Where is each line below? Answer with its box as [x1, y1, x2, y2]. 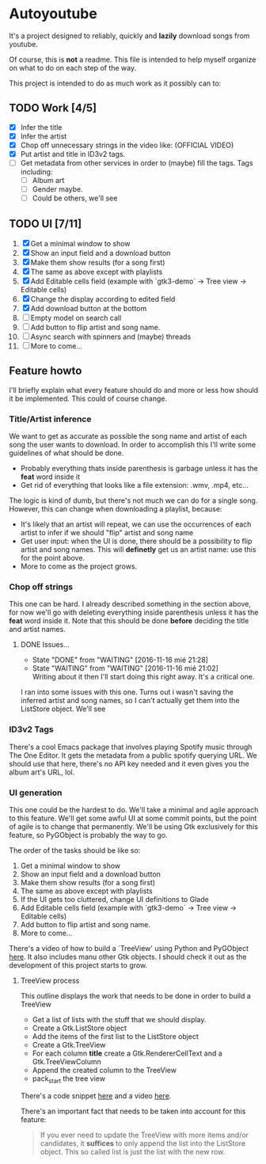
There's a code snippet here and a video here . [20, 1090, 172, 1101]
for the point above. [20, 553, 85, 563]
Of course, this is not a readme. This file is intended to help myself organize [9, 55, 256, 64]
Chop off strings [9, 581, 74, 592]
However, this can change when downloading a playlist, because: [9, 504, 222, 514]
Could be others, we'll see [32, 193, 118, 203]
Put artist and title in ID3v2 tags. [20, 149, 126, 158]
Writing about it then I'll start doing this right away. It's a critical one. [32, 672, 255, 682]
